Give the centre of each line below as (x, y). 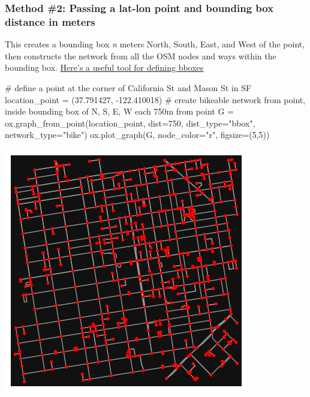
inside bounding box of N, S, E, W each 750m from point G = (119, 111)
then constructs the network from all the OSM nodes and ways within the (141, 55)
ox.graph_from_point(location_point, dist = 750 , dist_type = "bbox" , (130, 123)
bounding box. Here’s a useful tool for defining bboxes (104, 67)
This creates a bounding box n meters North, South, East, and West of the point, (155, 44)
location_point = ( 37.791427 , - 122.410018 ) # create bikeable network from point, (155, 99)
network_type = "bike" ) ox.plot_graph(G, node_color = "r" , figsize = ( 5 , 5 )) (137, 135)
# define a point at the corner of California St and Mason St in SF (128, 87)
